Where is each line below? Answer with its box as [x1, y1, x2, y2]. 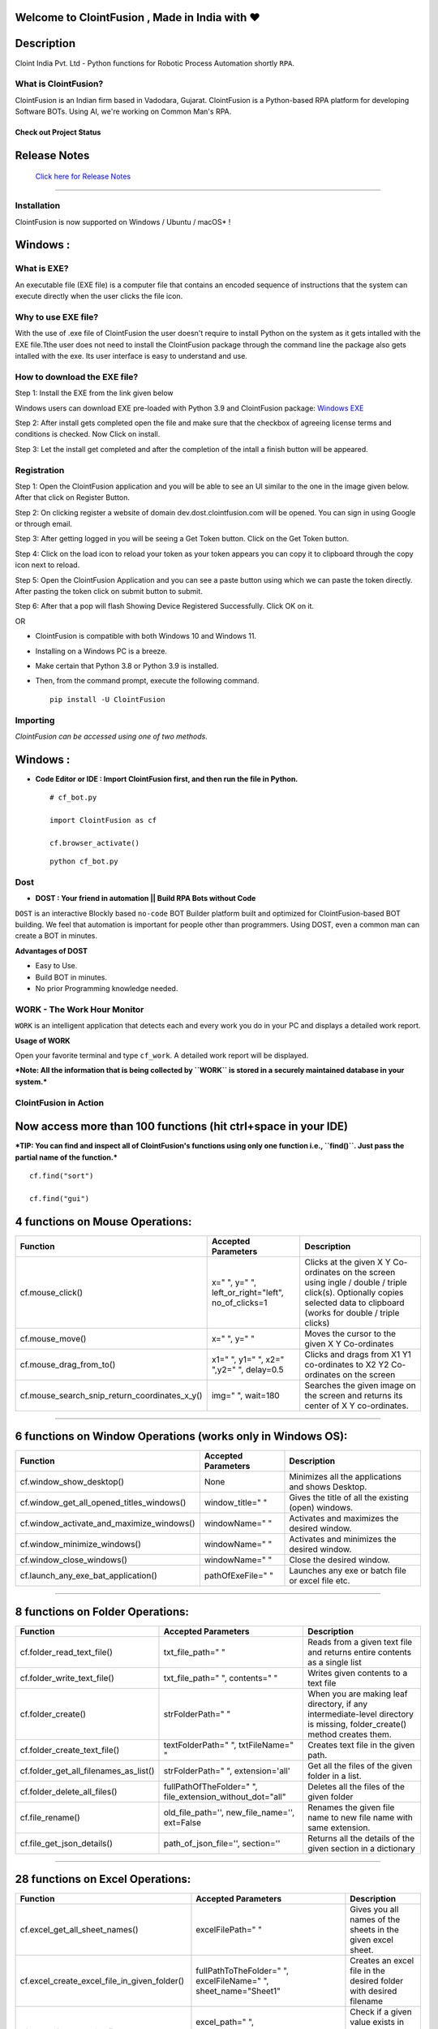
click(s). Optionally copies [304, 1286, 404, 1298]
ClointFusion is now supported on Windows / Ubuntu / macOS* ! [15, 217, 231, 226]
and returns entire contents [307, 1646, 412, 1657]
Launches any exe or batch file [289, 1565, 407, 1576]
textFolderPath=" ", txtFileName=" [163, 1739, 294, 1751]
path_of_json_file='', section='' [163, 1837, 281, 1849]
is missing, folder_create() [307, 1718, 407, 1730]
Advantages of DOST [15, 946, 88, 955]
